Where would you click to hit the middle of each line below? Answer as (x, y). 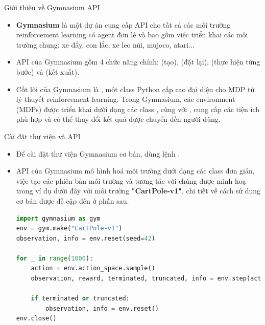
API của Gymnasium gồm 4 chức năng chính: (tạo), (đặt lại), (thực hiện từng (138, 62)
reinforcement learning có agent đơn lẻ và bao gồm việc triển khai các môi (132, 35)
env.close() (36, 319)
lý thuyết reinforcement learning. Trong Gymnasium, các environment (126, 99)
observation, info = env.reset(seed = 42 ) (86, 238)
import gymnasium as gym (58, 218)
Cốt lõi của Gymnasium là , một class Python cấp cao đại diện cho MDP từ (135, 89)
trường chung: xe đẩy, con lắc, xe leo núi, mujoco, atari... (105, 44)
